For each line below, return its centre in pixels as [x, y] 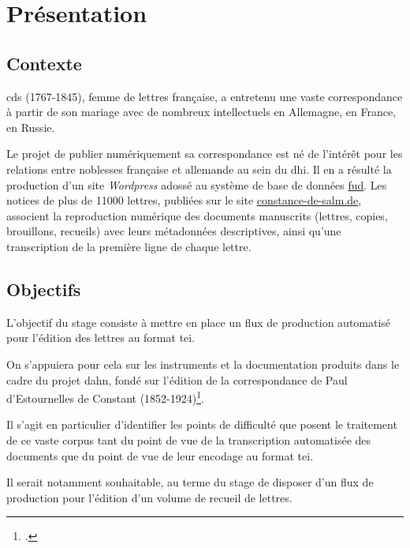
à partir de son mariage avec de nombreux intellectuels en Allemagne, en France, [201, 112]
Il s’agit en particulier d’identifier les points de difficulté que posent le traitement [202, 424]
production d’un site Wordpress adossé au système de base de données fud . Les [197, 184]
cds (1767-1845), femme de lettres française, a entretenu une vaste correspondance [205, 96]
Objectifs [44, 289]
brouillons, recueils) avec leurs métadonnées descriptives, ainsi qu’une [174, 231]
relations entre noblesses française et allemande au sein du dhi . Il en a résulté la [199, 169]
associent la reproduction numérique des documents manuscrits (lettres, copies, [197, 215]
